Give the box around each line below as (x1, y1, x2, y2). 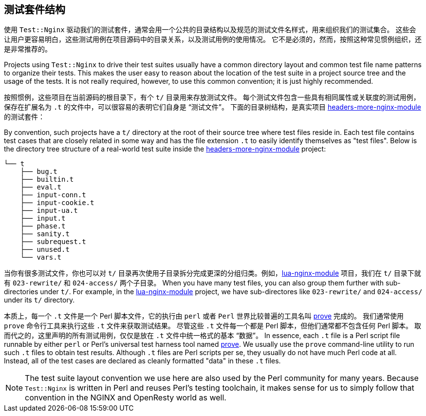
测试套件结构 (4, 3, 65, 16)
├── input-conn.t (20, 191, 86, 199)
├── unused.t (20, 246, 70, 254)
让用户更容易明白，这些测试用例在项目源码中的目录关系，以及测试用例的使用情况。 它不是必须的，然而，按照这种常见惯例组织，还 (4, 35, 422, 44)
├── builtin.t (20, 175, 74, 184)
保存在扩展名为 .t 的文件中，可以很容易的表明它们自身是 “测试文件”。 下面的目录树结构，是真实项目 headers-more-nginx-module (4, 103, 421, 112)
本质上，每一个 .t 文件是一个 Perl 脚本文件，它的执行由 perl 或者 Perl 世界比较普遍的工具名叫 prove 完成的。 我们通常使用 (4, 312, 404, 321)
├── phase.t (20, 222, 66, 230)
